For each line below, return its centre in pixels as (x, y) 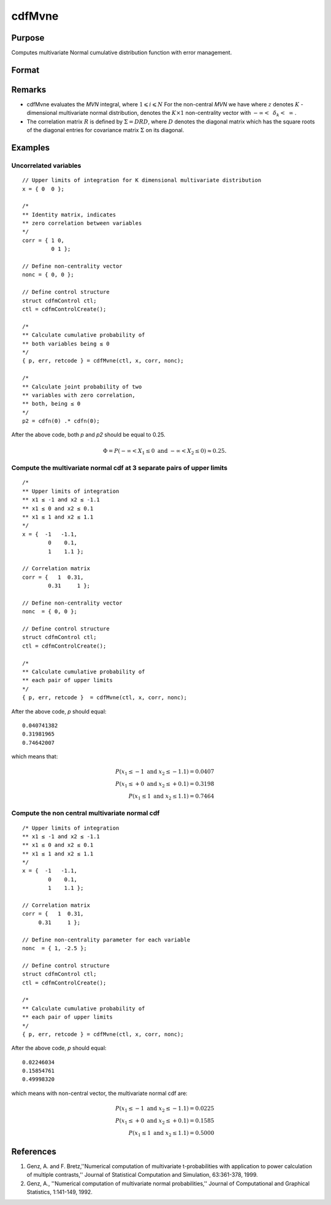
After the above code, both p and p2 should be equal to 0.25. (88, 435)
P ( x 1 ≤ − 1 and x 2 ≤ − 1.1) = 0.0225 (165, 1109)
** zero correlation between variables (82, 223)
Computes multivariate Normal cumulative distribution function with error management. (122, 53)
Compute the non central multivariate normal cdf (86, 813)
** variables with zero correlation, (79, 395)
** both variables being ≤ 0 (66, 343)
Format (25, 70)
